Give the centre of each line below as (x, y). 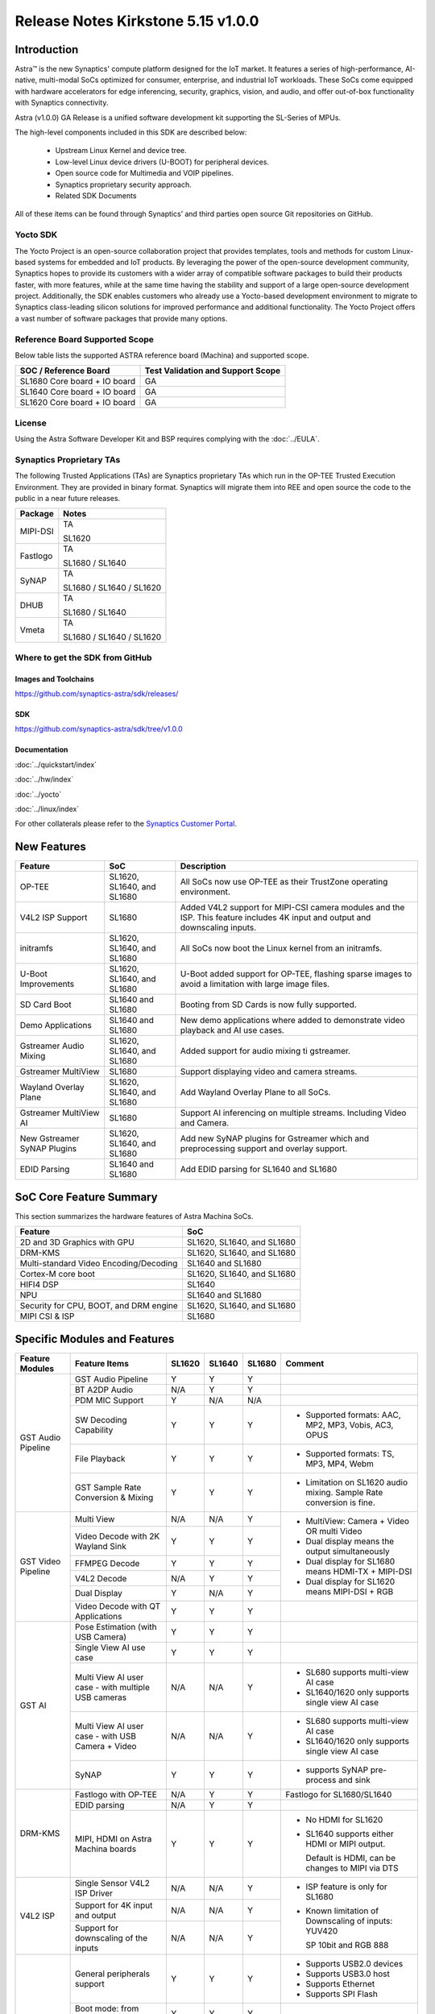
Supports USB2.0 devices (354, 1963)
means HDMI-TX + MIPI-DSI (359, 1571)
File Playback (100, 1458)
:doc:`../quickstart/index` (56, 765)
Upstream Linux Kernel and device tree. (121, 151)
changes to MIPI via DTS (352, 1867)
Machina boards (106, 1849)
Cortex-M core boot (58, 1274)
